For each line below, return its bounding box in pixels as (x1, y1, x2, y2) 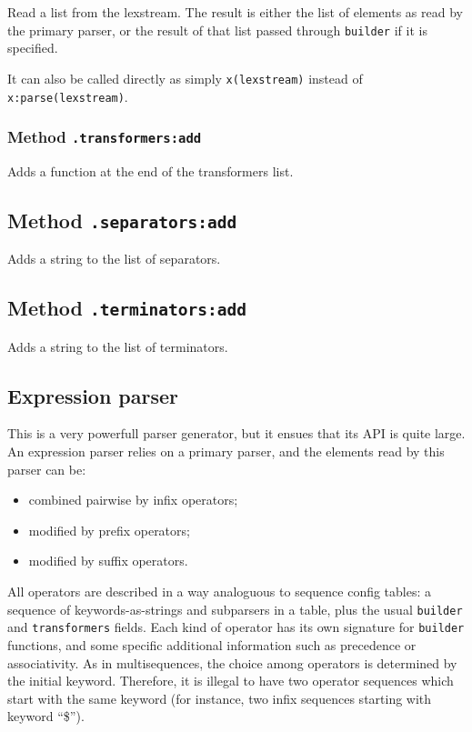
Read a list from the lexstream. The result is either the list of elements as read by (7, 3, 463, 21)
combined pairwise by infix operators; (28, 490, 238, 509)
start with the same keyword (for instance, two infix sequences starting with (7, 688, 432, 707)
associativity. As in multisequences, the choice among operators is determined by (7, 653, 457, 672)
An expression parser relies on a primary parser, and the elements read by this (7, 442, 445, 461)
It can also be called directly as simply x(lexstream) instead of (7, 68, 363, 87)
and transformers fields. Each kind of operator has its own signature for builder (7, 617, 465, 637)
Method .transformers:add (7, 125, 202, 148)
